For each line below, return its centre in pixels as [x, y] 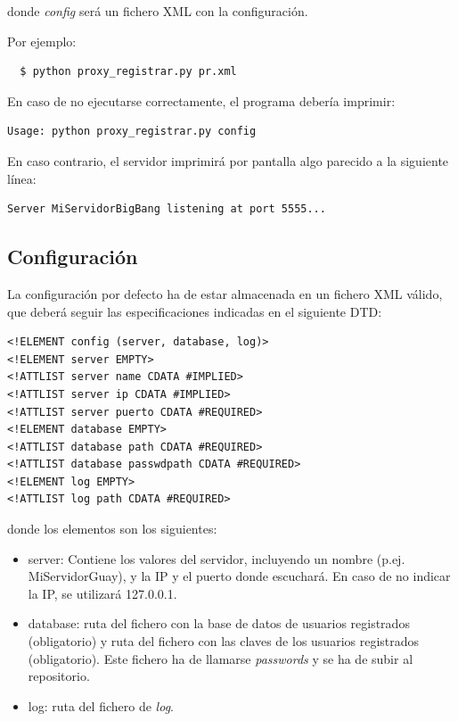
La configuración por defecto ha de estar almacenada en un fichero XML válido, [225, 293]
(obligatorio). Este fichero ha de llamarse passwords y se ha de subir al [221, 658]
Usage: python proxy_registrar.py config [132, 132]
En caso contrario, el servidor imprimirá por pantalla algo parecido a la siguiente [228, 160]
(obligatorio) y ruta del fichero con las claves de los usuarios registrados [224, 641]
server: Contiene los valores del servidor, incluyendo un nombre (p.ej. [217, 558]
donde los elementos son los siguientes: [112, 529]
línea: [22, 178]
